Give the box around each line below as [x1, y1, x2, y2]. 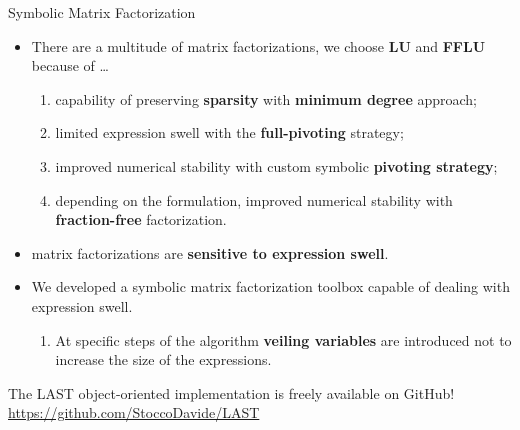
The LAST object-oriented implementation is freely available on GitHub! [8, 382, 455, 403]
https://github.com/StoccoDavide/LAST [8, 402, 260, 423]
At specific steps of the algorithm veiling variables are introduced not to [55, 329, 512, 350]
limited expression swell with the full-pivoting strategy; [55, 122, 404, 143]
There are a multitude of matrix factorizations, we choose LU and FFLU [31, 35, 486, 56]
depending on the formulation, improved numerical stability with [55, 189, 453, 210]
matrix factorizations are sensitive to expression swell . [31, 242, 389, 263]
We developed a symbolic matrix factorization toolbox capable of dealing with [31, 276, 510, 297]
